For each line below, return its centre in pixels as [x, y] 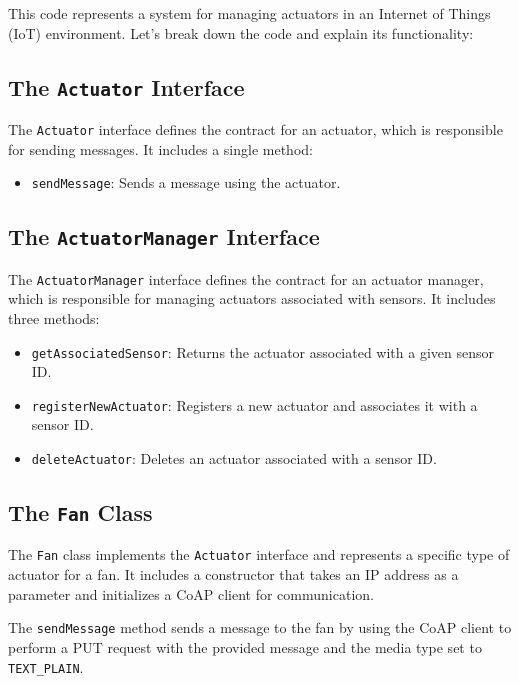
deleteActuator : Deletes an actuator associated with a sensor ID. [234, 458]
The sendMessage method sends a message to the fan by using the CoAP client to [260, 627]
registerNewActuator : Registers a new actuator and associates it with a [254, 404]
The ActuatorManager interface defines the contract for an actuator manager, [246, 278]
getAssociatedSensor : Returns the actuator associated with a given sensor [262, 351]
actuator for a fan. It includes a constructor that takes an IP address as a [233, 574]
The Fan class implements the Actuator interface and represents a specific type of [259, 554]
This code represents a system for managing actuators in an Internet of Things [249, 13]
